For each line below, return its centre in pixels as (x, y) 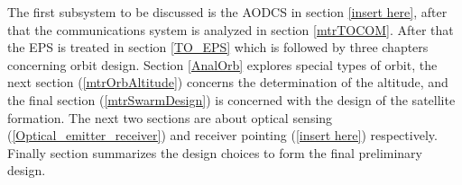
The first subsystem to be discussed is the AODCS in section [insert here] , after (227, 12)
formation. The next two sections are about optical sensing (170, 117)
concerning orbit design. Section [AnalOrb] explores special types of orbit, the (222, 64)
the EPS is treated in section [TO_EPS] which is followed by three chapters (218, 47)
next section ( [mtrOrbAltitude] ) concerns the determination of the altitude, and (228, 82)
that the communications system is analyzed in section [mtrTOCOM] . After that (231, 29)
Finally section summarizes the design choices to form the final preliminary (215, 152)
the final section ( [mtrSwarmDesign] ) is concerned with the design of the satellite (231, 99)
